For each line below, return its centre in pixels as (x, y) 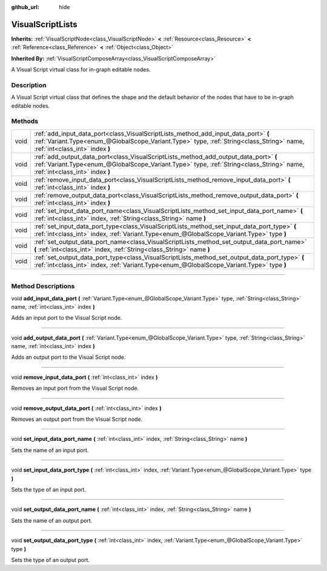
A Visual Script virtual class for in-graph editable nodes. (81, 70)
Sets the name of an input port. (50, 450)
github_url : (25, 7)
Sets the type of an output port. (51, 559)
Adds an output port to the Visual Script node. (68, 357)
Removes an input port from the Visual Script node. (75, 388)
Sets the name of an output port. (52, 520)
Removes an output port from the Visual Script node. (77, 419)
